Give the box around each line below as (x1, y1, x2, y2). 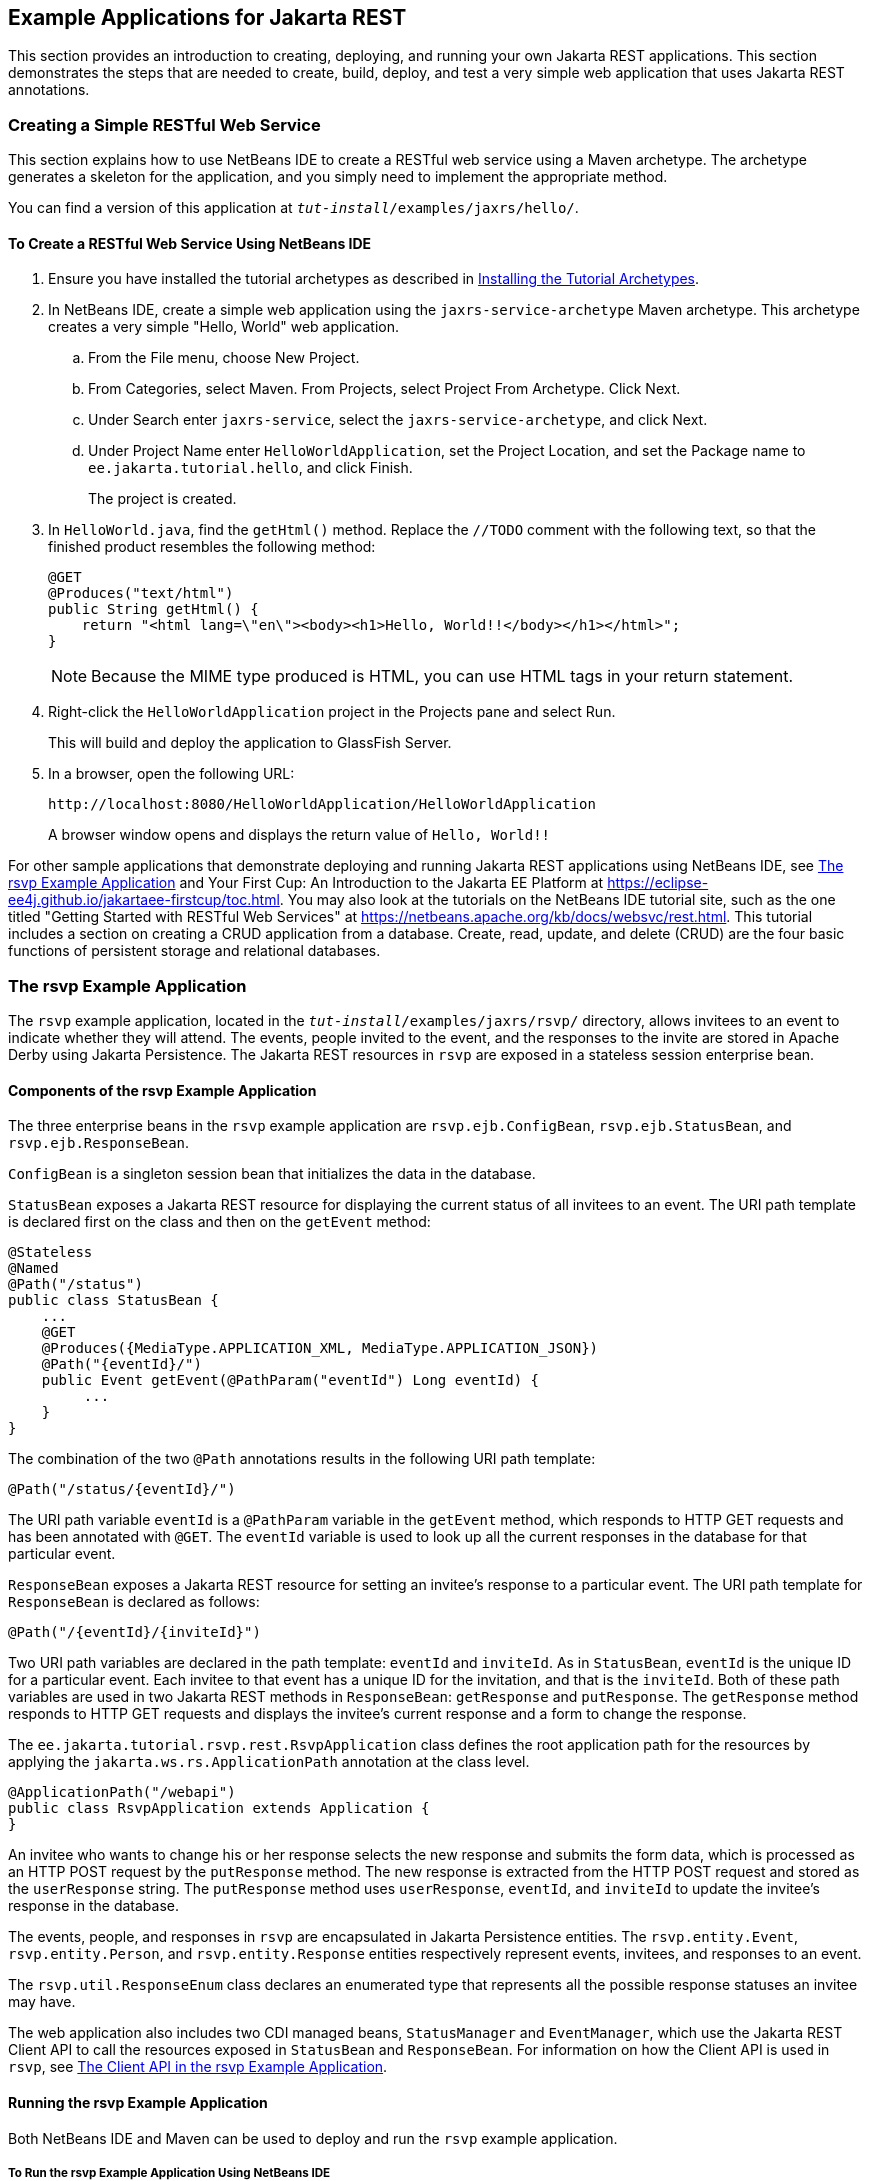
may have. (8, 1993, 76, 2011)
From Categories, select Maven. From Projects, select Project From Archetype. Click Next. (88, 380, 681, 398)
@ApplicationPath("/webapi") (8, 1784, 236, 1801)
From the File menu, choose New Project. (88, 349, 360, 367)
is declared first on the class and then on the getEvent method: (8, 1213, 431, 1231)
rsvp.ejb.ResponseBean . (8, 1134, 190, 1152)
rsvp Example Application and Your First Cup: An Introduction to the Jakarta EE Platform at (8, 874, 604, 892)
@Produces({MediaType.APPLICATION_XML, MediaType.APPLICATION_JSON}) (41, 1340, 599, 1357)
